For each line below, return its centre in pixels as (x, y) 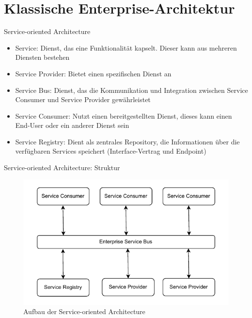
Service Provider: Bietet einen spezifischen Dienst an (93, 73)
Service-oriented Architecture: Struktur (62, 168)
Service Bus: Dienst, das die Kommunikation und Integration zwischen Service (132, 90)
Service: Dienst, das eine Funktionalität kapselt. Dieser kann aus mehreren (126, 47)
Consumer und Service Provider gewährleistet (83, 99)
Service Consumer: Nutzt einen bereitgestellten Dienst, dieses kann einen (124, 115)
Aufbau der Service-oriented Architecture (84, 311)
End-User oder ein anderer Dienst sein (72, 125)
